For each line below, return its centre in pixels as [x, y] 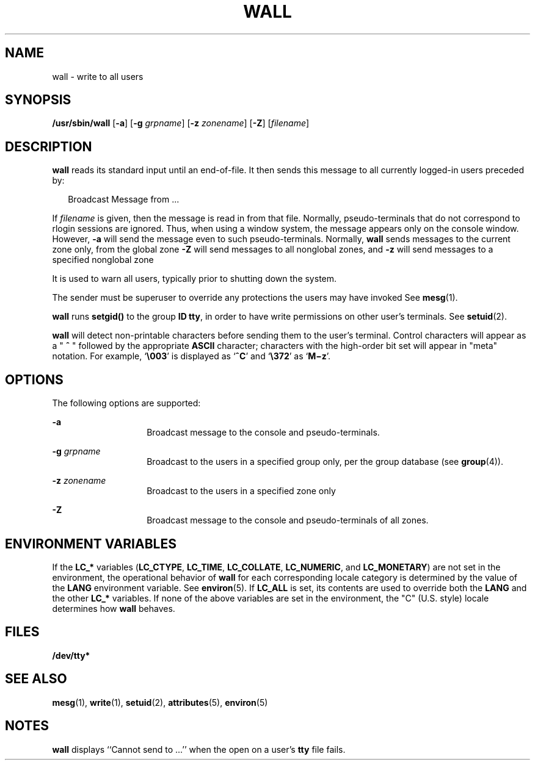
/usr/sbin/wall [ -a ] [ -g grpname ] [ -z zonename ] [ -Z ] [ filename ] [181, 123]
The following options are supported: [126, 403]
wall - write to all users [98, 76]
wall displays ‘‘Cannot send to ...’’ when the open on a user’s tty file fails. [199, 749]
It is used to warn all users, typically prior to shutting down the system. [195, 279]
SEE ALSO [36, 679]
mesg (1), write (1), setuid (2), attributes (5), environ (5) [160, 702]
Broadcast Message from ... [124, 199]
